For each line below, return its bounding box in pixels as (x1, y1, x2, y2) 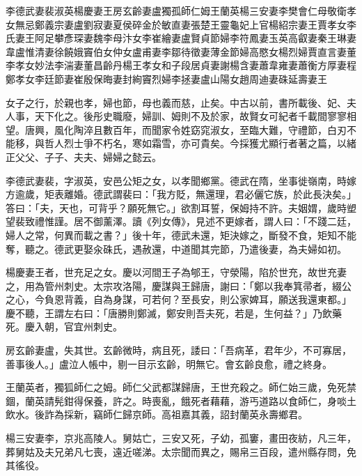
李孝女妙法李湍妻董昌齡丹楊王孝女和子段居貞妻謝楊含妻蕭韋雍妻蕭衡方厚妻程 (6, 58, 356, 72)
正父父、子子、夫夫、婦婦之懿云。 (6, 149, 162, 164)
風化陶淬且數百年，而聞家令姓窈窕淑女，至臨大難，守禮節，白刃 (54, 122, 347, 137)
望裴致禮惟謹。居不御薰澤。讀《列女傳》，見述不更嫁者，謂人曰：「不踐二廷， (6, 214, 356, 229)
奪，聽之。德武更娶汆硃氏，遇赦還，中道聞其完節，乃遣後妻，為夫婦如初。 (6, 241, 347, 256)
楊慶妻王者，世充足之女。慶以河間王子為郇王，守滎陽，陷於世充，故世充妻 (6, 265, 347, 279)
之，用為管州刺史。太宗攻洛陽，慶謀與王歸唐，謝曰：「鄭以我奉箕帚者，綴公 (6, 278, 352, 293)
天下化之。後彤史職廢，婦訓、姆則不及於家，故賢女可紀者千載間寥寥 (34, 109, 347, 123)
